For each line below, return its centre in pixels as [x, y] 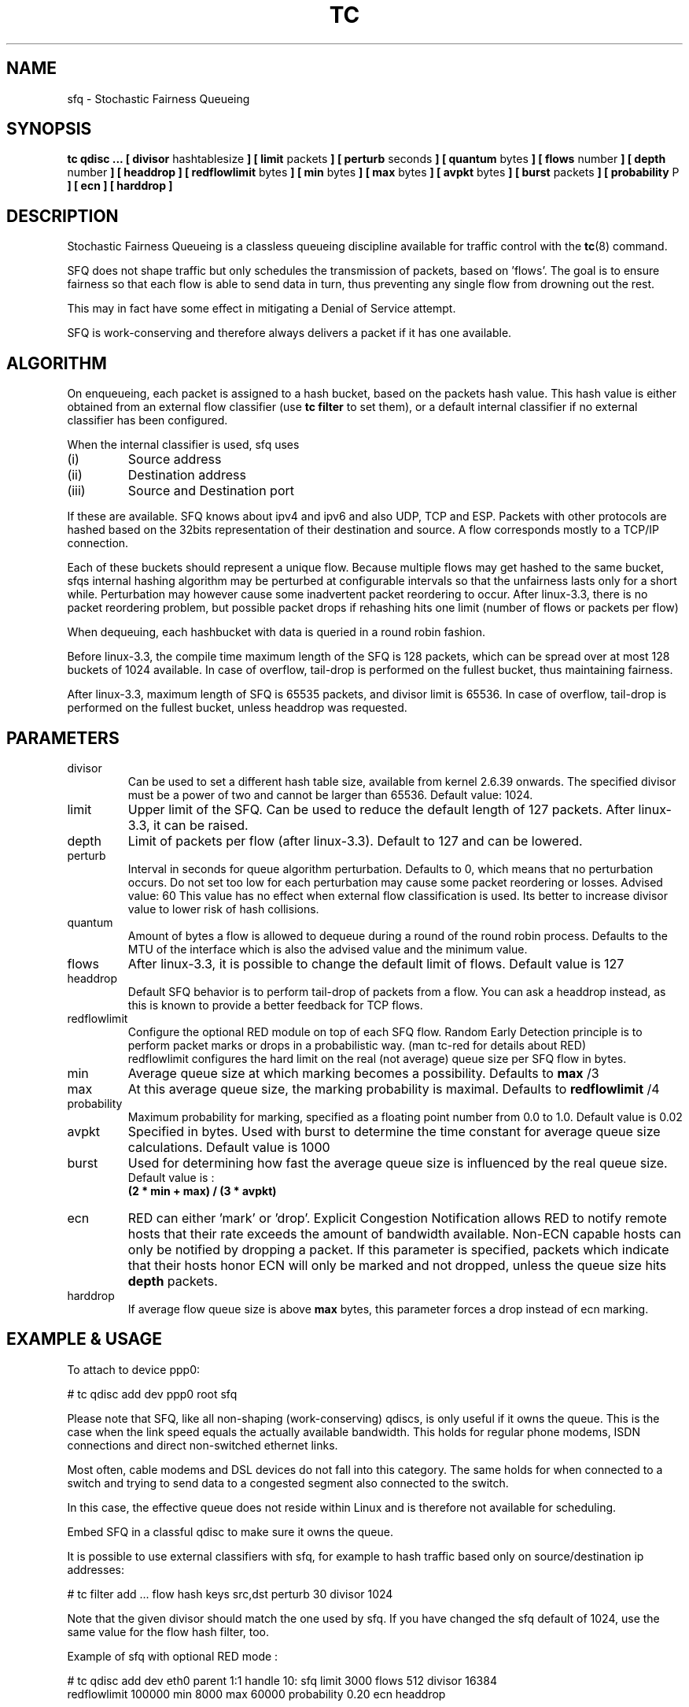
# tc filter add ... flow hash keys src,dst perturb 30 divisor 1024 [230, 1594]
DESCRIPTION [63, 216]
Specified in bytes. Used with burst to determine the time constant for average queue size [394, 1131]
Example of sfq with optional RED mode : [173, 1656]
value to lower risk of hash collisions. [223, 909]
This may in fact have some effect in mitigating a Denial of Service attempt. [262, 309]
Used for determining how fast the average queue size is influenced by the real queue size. [398, 1163]
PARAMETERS [63, 738]
